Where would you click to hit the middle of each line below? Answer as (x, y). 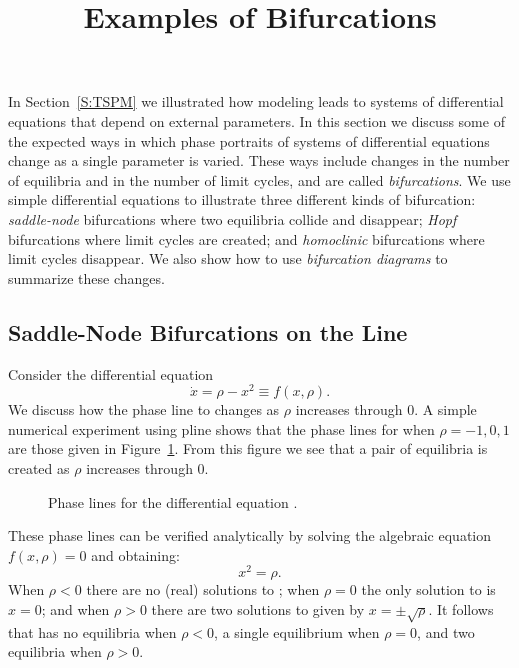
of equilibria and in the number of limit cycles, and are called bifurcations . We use (259, 179)
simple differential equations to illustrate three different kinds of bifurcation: (242, 199)
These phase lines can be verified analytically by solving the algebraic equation (249, 535)
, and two (446, 631)
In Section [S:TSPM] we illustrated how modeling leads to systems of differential (256, 101)
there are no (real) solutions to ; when (203, 589)
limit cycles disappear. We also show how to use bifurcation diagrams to (228, 258)
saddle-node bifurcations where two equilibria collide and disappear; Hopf (232, 218)
